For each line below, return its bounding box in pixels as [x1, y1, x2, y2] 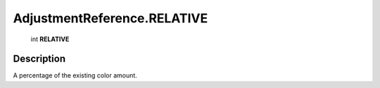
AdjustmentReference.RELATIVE [13, 10, 208, 26]
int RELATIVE [30, 35, 70, 43]
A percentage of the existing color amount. [13, 71, 137, 80]
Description [13, 53, 66, 65]
